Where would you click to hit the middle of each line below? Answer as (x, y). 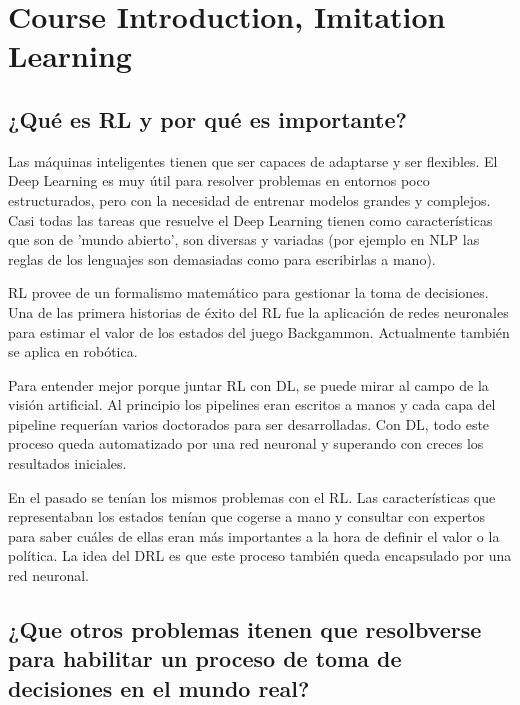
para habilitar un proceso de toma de (205, 658)
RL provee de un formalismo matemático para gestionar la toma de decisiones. (248, 292)
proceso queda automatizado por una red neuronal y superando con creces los (246, 443)
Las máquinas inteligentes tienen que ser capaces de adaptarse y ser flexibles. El (253, 160)
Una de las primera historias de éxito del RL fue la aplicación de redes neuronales (258, 311)
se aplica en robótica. (73, 351)
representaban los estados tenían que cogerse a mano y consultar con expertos (247, 516)
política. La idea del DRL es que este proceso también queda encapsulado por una (260, 555)
